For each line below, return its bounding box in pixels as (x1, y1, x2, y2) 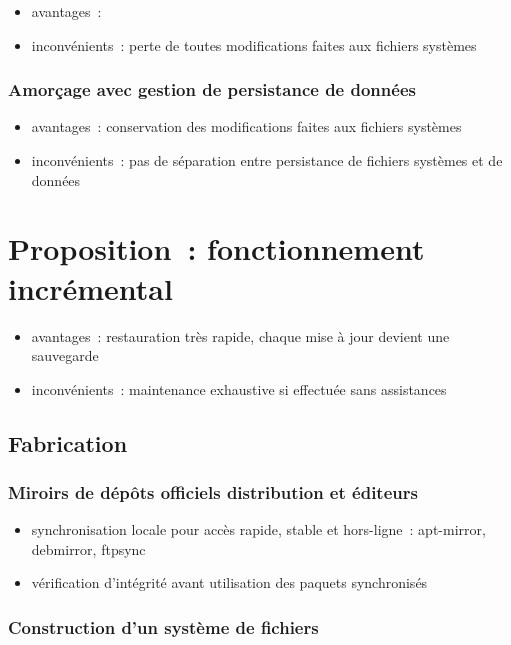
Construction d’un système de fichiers (8, 614, 319, 639)
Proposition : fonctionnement (8, 228, 425, 269)
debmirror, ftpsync (31, 538, 146, 559)
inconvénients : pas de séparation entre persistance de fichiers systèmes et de (31, 150, 503, 170)
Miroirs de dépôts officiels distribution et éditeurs (8, 479, 418, 504)
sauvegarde (31, 345, 99, 366)
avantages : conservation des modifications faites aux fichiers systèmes (31, 116, 462, 137)
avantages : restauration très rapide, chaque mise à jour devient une (31, 325, 450, 346)
